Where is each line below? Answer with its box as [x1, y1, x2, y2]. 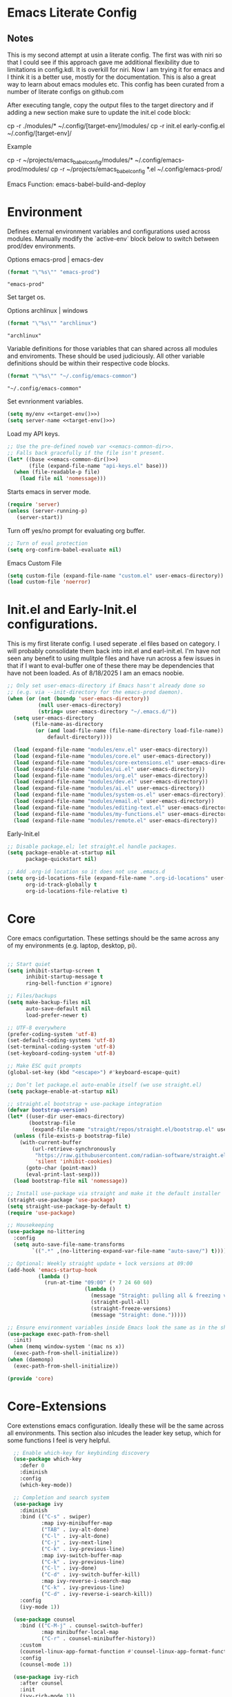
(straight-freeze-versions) [90, 1305, 171, 1312]
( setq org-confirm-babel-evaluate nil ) [7, 546, 122, 553]
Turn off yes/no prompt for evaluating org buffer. [7, 526, 146, 534]
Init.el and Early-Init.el [7, 602, 137, 617]
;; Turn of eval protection [7, 540, 88, 547]
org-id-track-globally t [25, 881, 97, 888]
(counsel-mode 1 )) [19, 1661, 72, 1668]
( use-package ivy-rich [13, 1673, 79, 1680]
